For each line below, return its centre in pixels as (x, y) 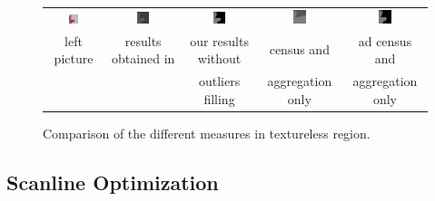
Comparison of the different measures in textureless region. (207, 133)
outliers (219, 81)
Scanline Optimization (113, 182)
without (219, 58)
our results (219, 40)
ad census (385, 40)
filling (219, 98)
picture (74, 58)
